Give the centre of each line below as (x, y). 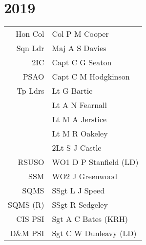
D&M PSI (27, 233)
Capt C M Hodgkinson (91, 77)
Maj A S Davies (79, 48)
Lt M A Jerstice (79, 119)
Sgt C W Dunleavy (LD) (94, 233)
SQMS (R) (26, 205)
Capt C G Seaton (82, 62)
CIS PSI (30, 219)
